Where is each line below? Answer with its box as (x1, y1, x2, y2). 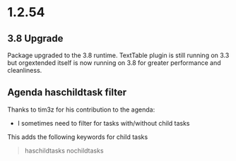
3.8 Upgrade (7, 32, 64, 44)
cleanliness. (7, 66, 42, 74)
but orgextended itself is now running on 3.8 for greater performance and (7, 59, 221, 67)
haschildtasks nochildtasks (24, 146, 104, 155)
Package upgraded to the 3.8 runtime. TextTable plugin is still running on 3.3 (7, 51, 230, 59)
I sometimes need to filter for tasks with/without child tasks (17, 119, 190, 127)
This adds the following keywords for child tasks (7, 132, 148, 141)
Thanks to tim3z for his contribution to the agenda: (7, 105, 155, 114)
